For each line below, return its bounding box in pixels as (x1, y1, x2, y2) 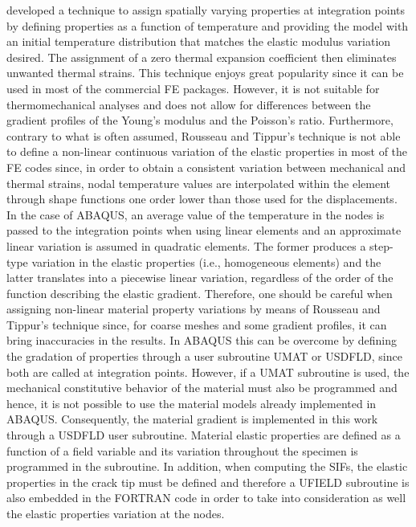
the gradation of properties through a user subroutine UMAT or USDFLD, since (6, 348, 402, 365)
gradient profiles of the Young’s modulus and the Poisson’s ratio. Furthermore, (6, 112, 394, 129)
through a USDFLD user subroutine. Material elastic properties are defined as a (6, 427, 401, 443)
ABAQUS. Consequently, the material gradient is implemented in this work (6, 411, 378, 427)
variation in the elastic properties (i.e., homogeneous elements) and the (31, 253, 381, 270)
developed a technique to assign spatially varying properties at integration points (6, 2, 406, 18)
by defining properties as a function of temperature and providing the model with (6, 17, 409, 34)
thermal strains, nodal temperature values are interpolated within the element (6, 174, 391, 191)
